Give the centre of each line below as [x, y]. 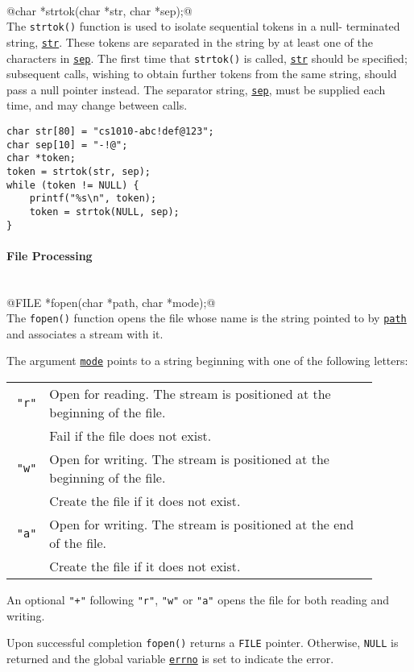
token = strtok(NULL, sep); [104, 212]
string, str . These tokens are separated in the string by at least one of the [190, 41]
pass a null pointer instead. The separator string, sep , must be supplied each [196, 89]
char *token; [41, 158]
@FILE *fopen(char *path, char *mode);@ [111, 302]
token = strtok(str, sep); [79, 171]
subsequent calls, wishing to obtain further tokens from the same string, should [202, 74]
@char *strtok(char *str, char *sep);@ [99, 10]
